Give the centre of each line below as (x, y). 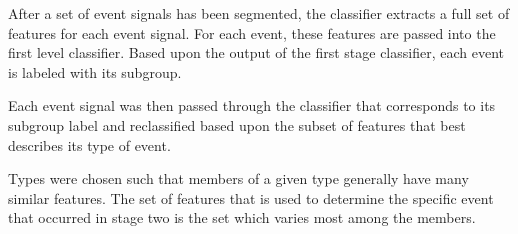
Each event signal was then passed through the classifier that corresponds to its (252, 105)
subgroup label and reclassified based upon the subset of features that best (237, 124)
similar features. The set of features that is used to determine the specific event (251, 197)
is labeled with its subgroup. (95, 71)
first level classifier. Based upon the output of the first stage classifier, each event (256, 52)
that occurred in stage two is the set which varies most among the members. (242, 217)
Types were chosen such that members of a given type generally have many (238, 178)
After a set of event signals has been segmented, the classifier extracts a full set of (259, 13)
